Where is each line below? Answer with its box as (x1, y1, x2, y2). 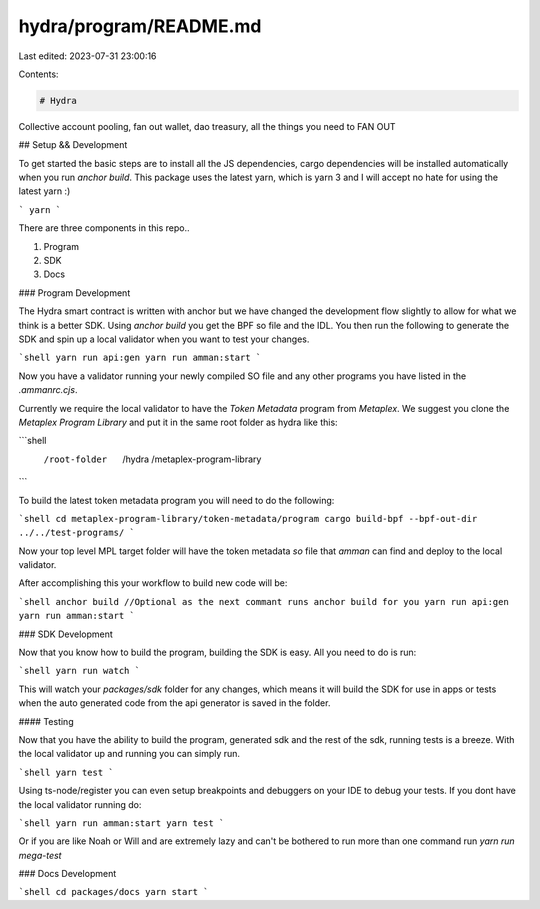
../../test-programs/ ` (18, 527, 135, 539)
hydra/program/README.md (18, 15, 262, 37)
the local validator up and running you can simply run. (18, 748, 240, 760)
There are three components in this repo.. (18, 222, 190, 234)
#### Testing (18, 715, 74, 727)
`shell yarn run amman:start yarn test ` (18, 817, 225, 829)
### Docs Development (18, 868, 117, 880)
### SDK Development (18, 628, 114, 640)
